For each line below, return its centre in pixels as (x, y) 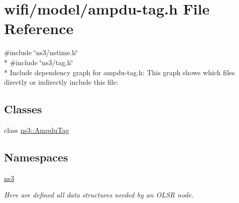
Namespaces (36, 157)
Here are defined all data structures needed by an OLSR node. (99, 195)
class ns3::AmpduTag (37, 130)
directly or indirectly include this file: (61, 82)
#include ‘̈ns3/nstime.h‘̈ (41, 52)
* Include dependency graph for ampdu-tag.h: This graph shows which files (119, 72)
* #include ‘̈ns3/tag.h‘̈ (39, 62)
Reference (39, 28)
